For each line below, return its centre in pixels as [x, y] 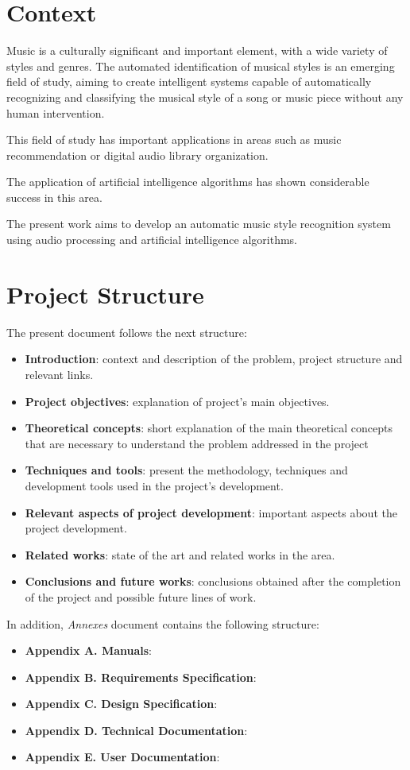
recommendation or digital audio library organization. [137, 155]
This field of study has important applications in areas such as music [174, 139]
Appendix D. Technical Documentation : [136, 730]
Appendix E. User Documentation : [122, 757]
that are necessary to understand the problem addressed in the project [197, 443]
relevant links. [59, 374]
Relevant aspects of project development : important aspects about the [211, 512]
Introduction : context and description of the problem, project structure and [214, 359]
